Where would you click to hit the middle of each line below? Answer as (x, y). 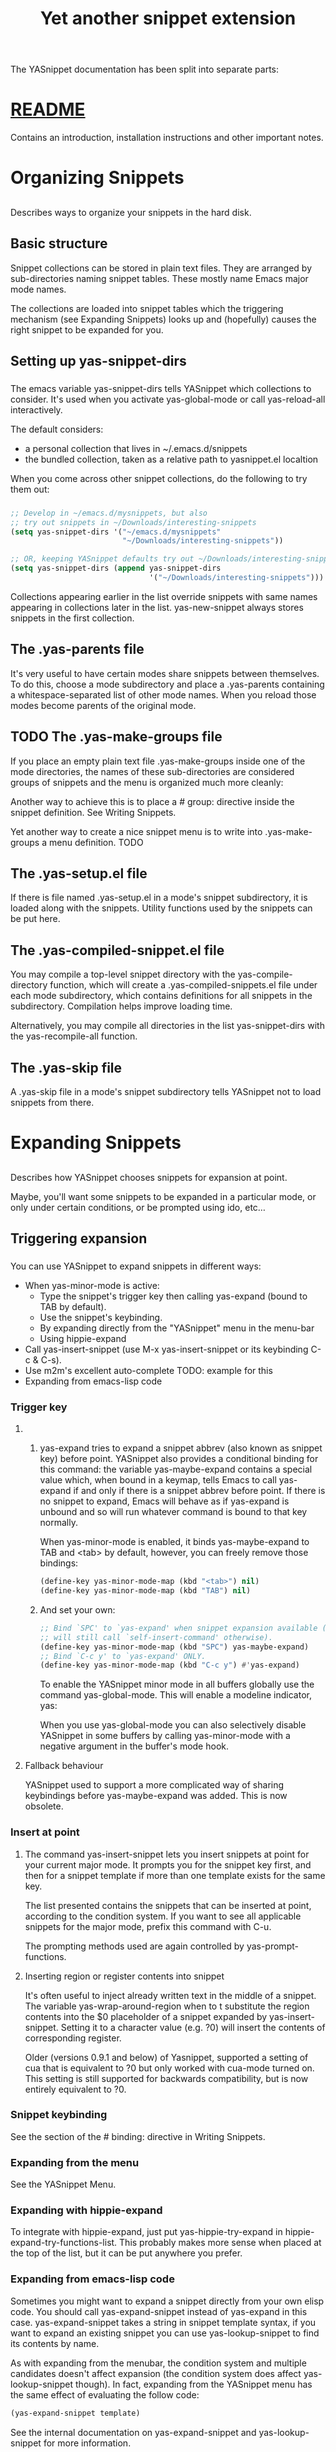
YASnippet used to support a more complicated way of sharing (154, 1785)
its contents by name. (55, 2343)
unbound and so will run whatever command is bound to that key (173, 1512)
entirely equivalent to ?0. (75, 2089)
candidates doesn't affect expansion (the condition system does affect (156, 2373)
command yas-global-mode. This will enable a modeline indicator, (175, 1695)
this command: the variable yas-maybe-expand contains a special (176, 1469)
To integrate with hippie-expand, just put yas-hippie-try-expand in (146, 2232)
